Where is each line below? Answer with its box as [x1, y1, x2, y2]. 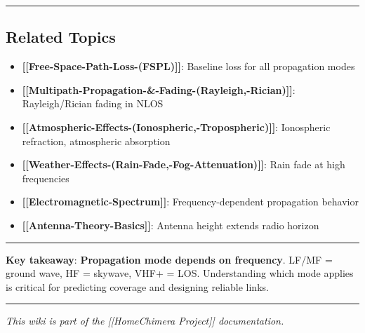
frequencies [22, 170, 69, 185]
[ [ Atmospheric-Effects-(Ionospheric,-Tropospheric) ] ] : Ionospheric [22, 119, 331, 134]
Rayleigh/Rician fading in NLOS [22, 96, 164, 111]
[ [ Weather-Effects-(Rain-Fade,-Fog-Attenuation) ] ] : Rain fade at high [22, 157, 345, 172]
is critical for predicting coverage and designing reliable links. [6, 279, 269, 294]
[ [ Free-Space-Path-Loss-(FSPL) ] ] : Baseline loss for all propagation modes [22, 59, 355, 74]
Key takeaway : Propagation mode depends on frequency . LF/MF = [6, 252, 333, 266]
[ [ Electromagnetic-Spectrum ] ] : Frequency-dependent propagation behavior [22, 194, 359, 209]
